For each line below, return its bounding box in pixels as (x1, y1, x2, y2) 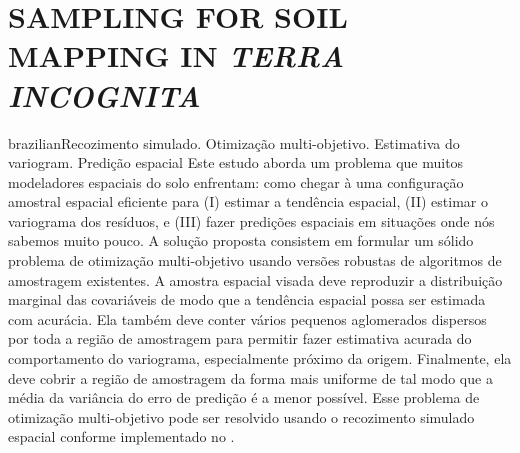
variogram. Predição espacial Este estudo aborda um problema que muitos (8, 152, 464, 173)
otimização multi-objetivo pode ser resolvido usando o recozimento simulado (8, 406, 475, 427)
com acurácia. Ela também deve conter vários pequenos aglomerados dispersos (8, 308, 487, 329)
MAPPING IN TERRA (8, 35, 345, 77)
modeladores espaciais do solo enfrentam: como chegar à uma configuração (8, 171, 464, 192)
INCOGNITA (8, 74, 201, 116)
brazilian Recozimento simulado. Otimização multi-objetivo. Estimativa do (8, 132, 460, 153)
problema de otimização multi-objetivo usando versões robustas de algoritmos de (8, 250, 502, 271)
